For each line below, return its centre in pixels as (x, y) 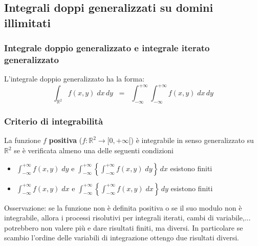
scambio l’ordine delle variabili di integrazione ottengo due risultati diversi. (122, 238)
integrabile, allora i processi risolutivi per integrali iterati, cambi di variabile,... (127, 218)
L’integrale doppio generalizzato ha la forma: (74, 79)
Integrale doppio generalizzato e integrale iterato (107, 48)
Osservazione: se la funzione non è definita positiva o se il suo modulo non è (123, 207)
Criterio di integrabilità (54, 121)
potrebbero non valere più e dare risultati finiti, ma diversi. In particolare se (124, 227)
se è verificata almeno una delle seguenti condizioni (94, 150)
